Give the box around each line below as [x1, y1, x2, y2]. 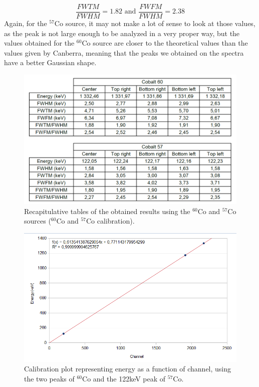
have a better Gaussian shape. [4, 57, 97, 68]
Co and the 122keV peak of [82, 373, 166, 383]
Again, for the [4, 18, 47, 29]
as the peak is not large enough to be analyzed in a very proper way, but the [4, 28, 240, 38]
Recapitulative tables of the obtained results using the [24, 206, 190, 216]
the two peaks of [24, 373, 75, 383]
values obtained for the [4, 38, 75, 48]
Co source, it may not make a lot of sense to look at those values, [54, 18, 255, 29]
